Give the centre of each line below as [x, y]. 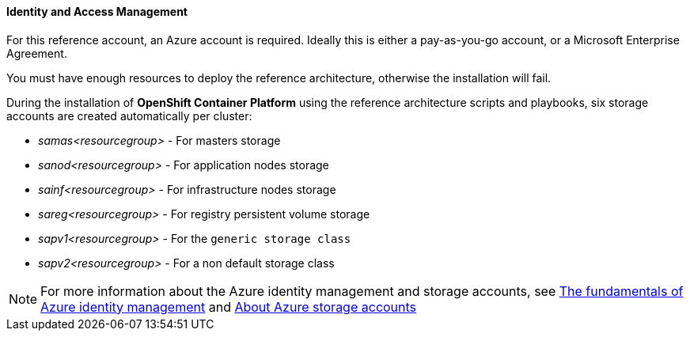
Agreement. [37, 53]
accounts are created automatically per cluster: [129, 115]
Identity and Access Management [97, 11]
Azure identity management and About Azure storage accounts [229, 307]
